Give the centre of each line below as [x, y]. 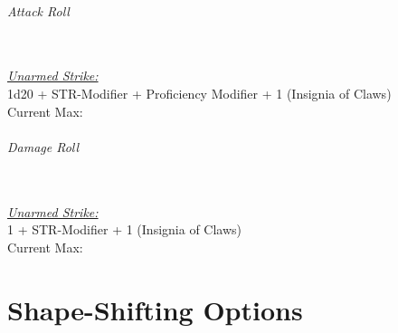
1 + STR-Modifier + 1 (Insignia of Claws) [124, 229]
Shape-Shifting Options [155, 309]
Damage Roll [43, 146]
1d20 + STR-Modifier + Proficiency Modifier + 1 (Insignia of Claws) [199, 93]
